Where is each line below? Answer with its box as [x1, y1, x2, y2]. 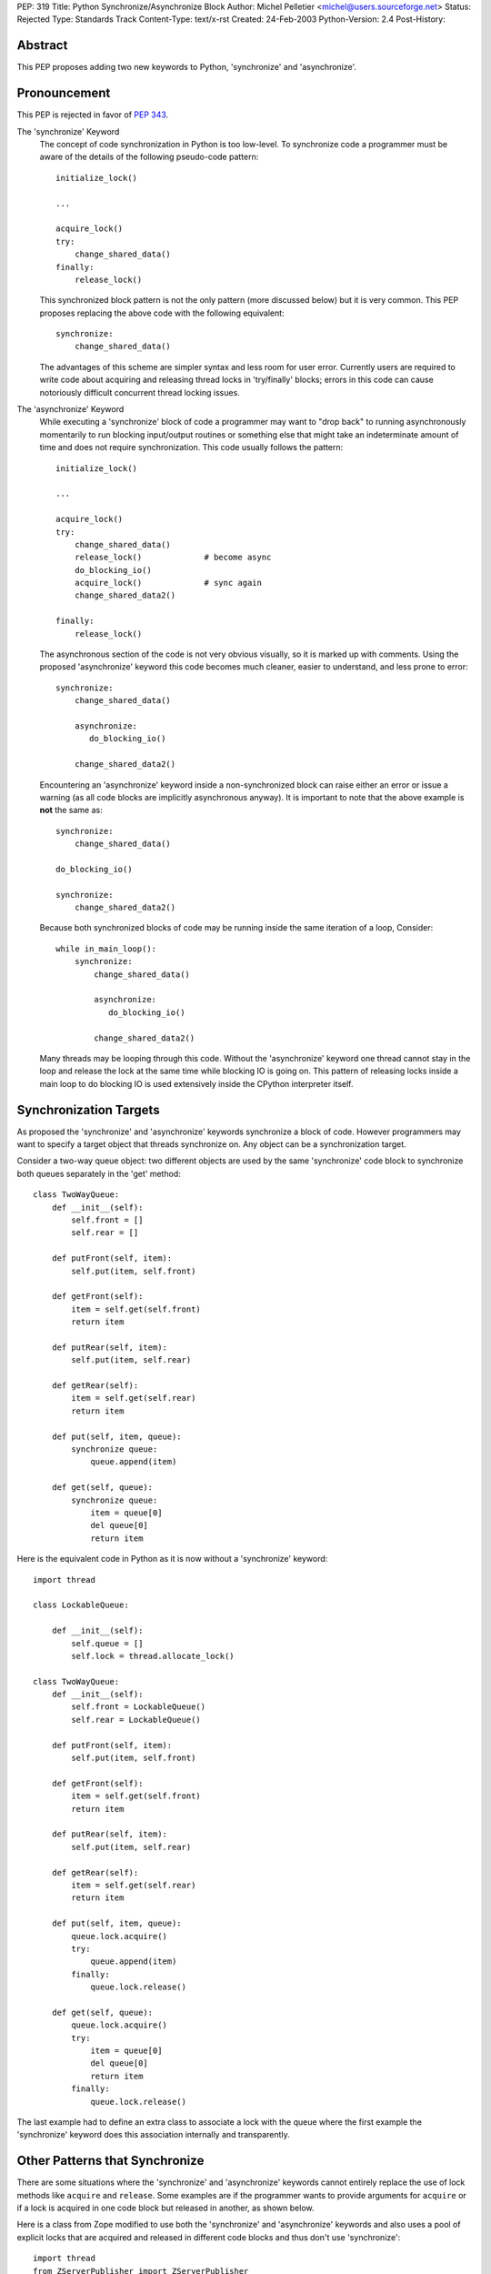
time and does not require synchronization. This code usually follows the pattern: [39, 442, 344, 453]
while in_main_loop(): [55, 943, 157, 954]
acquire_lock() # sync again [74, 578, 263, 589]
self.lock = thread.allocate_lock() [71, 1651, 235, 1661]
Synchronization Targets [16, 1102, 160, 1118]
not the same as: [39, 805, 104, 816]
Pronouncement [16, 86, 111, 101]
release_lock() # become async [74, 552, 272, 563]
